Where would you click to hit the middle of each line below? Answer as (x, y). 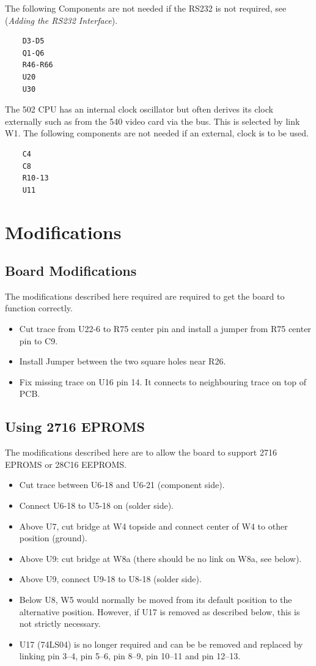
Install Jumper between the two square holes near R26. (123, 361)
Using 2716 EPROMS (75, 427)
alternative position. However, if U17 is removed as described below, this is (160, 611)
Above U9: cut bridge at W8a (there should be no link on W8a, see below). (160, 558)
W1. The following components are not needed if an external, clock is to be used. (157, 133)
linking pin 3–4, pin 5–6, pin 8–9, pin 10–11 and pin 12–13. (130, 656)
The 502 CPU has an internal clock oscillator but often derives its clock (139, 109)
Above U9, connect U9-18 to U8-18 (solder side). (110, 579)
